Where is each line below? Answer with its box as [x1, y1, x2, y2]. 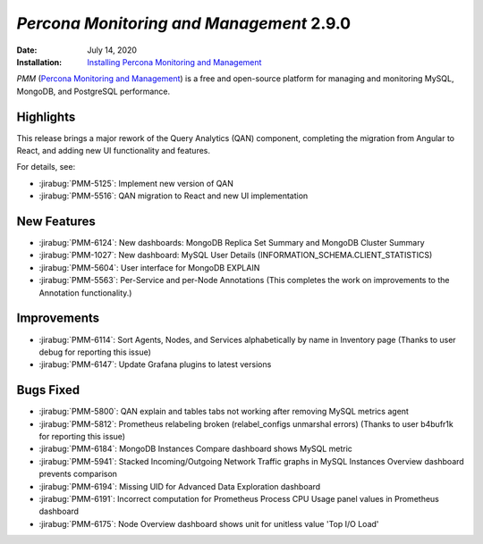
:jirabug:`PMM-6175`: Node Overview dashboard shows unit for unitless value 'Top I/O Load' [38, 518, 379, 529]
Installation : [16, 56, 63, 67]
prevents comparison [38, 469, 118, 480]
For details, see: [16, 162, 76, 172]
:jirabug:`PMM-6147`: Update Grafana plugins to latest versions [38, 359, 272, 370]
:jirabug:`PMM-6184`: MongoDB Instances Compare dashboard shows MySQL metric [38, 443, 353, 455]
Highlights [16, 109, 76, 124]
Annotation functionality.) [38, 287, 132, 298]
